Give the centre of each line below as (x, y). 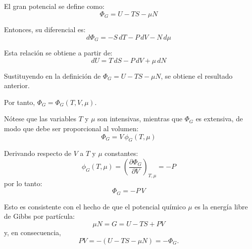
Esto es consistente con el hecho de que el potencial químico (95, 206)
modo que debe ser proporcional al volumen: (71, 128)
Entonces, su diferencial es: (45, 29)
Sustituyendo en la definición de (52, 75)
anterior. (17, 85)
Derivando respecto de (38, 153)
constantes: (121, 153)
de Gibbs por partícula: (40, 216)
